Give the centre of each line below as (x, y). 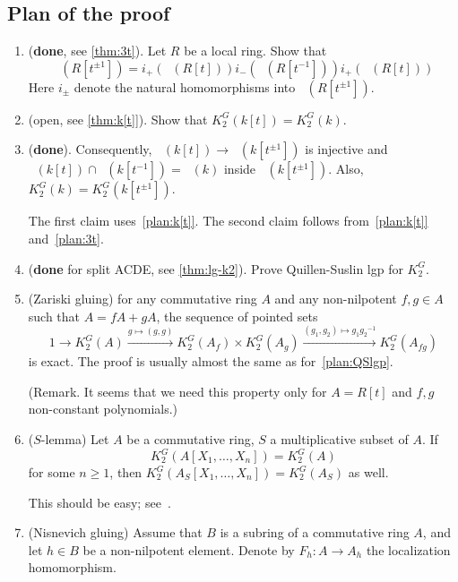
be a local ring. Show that (255, 51)
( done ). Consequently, (90, 149)
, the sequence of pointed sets (237, 316)
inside (240, 169)
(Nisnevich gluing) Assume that (115, 532)
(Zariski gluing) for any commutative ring (143, 299)
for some (52, 472)
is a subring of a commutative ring (315, 532)
